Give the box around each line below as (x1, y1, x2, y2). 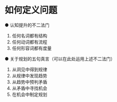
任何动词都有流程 (11, 38, 47, 45)
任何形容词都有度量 (11, 45, 52, 51)
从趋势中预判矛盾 (11, 78, 47, 85)
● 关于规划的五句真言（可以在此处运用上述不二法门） (4, 55, 115, 61)
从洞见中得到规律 (11, 66, 47, 72)
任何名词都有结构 (11, 32, 47, 38)
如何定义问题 (4, 4, 58, 16)
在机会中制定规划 (11, 91, 47, 97)
